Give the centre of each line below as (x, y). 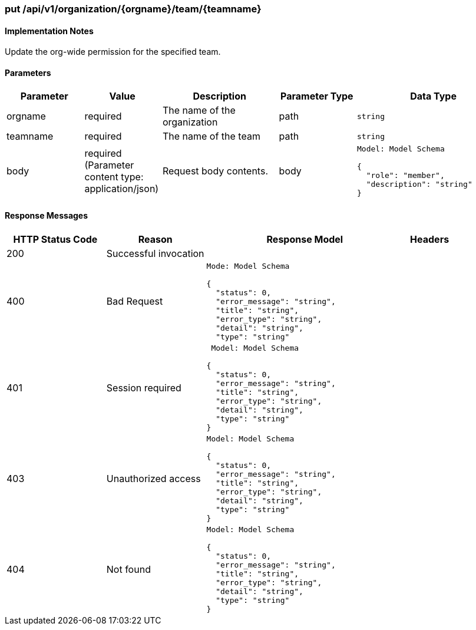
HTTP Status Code (55, 239)
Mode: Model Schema (248, 266)
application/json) (122, 189)
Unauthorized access (153, 478)
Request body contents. (215, 171)
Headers (430, 239)
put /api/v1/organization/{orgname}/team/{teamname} (133, 9)
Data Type (433, 96)
